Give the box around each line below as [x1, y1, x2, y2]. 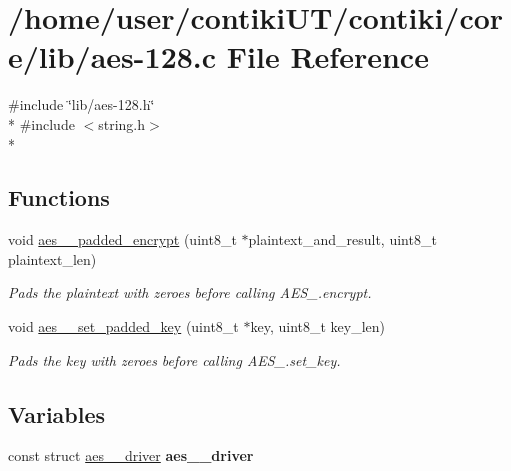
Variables [8, 398, 106, 429]
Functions [8, 182, 110, 213]
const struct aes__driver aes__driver [8, 445, 254, 466]
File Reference [226, 36, 429, 77]
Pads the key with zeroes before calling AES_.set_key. [8, 349, 341, 370]
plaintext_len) [8, 248, 97, 269]
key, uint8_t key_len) [250, 316, 386, 337]
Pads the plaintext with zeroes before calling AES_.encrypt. [8, 282, 372, 303]
